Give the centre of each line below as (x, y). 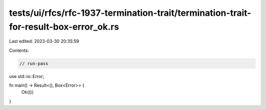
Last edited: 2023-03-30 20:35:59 (44, 41)
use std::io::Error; (27, 76)
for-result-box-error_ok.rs (64, 27)
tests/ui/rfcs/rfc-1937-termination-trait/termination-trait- (130, 13)
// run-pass (34, 63)
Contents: (19, 50)
